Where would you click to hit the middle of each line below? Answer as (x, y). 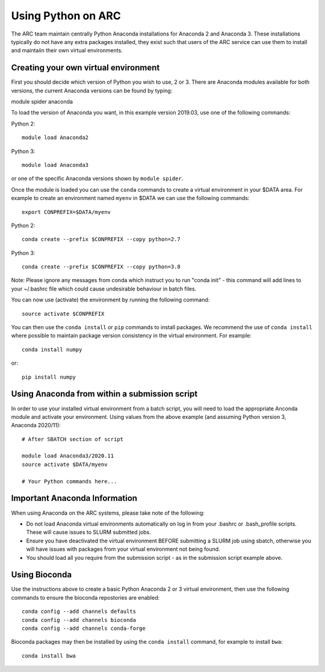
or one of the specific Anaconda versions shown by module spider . (97, 178)
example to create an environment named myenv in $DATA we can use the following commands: (130, 198)
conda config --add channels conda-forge (84, 628)
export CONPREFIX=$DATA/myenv (67, 212)
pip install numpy (49, 377)
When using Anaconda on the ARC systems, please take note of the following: (108, 513)
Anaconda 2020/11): (36, 425)
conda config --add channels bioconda (79, 620)
